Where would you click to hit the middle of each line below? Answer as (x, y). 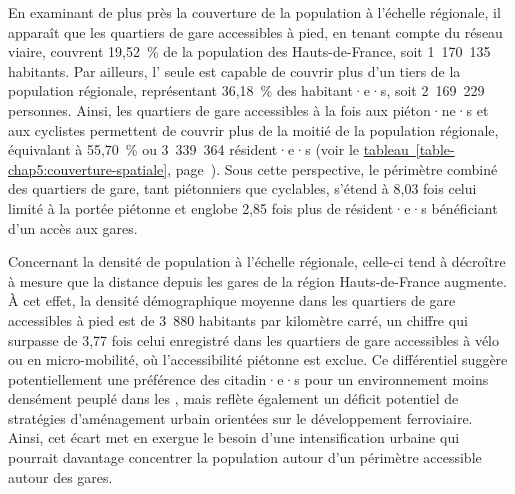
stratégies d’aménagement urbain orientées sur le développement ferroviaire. (240, 417)
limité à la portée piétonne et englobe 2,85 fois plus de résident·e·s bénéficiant (253, 207)
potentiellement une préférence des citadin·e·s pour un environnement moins (248, 378)
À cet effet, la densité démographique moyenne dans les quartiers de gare (232, 300)
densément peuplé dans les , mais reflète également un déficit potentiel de (233, 398)
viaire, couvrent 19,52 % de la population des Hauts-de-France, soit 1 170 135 (249, 51)
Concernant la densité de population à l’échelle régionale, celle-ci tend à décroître (257, 261)
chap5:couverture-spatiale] (88, 168)
